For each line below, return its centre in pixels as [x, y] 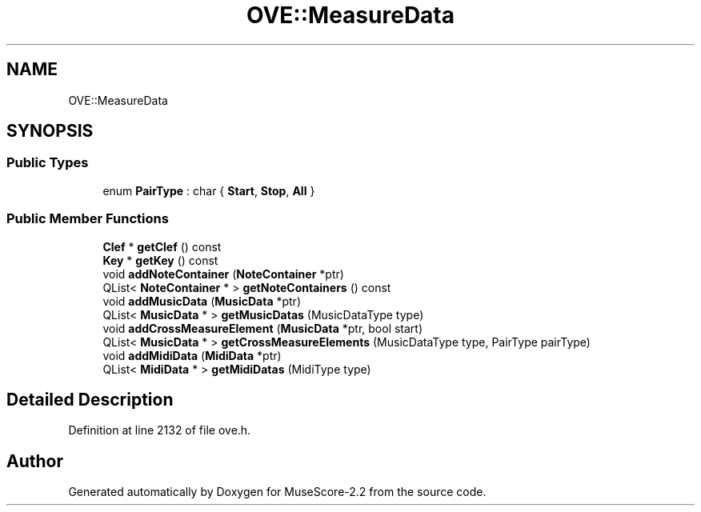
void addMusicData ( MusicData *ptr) [202, 301]
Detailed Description [90, 399]
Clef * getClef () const [162, 246]
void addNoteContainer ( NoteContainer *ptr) [223, 274]
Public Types [48, 163]
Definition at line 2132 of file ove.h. [160, 430]
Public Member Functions [88, 219]
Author [35, 461]
